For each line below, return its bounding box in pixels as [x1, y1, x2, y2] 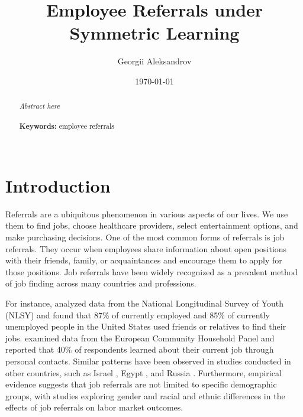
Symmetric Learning [69, 21, 240, 45]
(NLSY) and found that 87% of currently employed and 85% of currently [5, 308, 270, 321]
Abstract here [19, 101, 60, 111]
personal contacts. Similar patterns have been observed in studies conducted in [5, 354, 291, 367]
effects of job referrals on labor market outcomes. [5, 401, 183, 413]
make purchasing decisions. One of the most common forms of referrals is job [5, 231, 285, 243]
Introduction [5, 173, 111, 197]
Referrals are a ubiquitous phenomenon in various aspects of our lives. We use [5, 207, 288, 220]
